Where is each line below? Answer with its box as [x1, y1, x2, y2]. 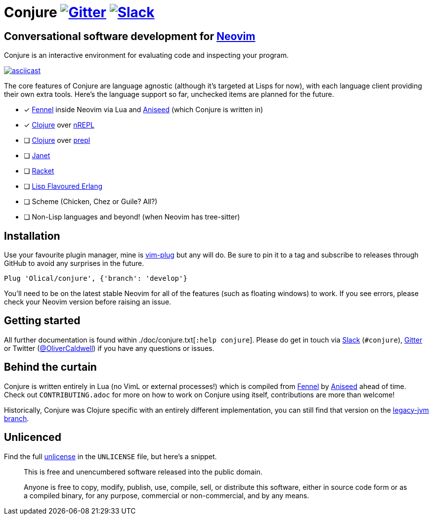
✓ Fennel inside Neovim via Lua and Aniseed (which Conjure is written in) [24, 105, 263, 114]
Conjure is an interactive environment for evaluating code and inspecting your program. [4, 51, 289, 60]
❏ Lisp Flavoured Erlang [24, 182, 103, 191]
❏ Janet [24, 151, 50, 160]
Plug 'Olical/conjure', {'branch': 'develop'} [4, 274, 187, 283]
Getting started [4, 314, 81, 327]
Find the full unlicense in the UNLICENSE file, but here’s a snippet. [4, 452, 217, 461]
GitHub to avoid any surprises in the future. [4, 259, 144, 268]
